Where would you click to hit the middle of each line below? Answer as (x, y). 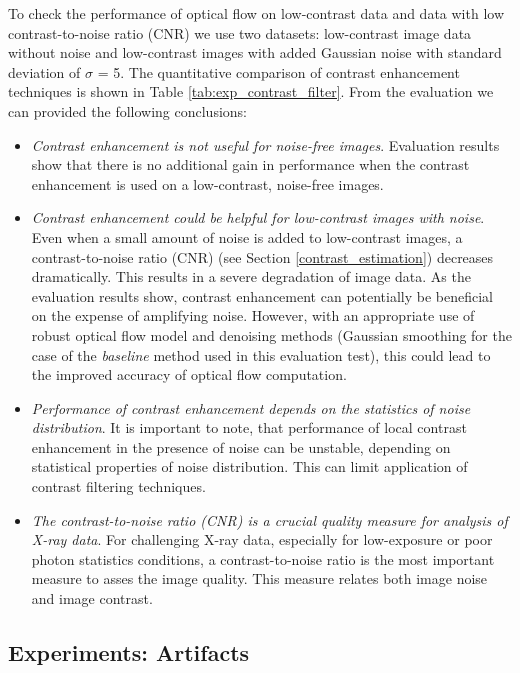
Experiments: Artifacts (129, 652)
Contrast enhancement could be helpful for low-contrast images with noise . (258, 217)
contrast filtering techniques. (118, 486)
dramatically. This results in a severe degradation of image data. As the (251, 276)
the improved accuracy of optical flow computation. (189, 374)
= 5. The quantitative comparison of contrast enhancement (278, 71)
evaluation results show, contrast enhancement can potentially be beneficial (262, 295)
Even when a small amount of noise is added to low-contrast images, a (247, 236)
